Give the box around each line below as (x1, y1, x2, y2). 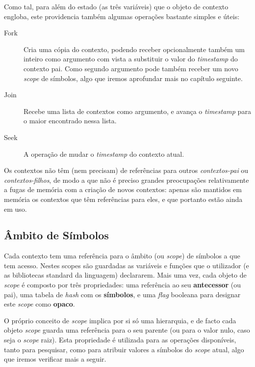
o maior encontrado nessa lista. (24, 115, 117, 126)
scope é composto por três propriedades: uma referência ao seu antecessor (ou (4, 280, 241, 290)
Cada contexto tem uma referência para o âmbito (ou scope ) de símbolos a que (4, 251, 240, 261)
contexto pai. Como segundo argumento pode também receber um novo (24, 63, 238, 73)
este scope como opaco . (4, 299, 75, 309)
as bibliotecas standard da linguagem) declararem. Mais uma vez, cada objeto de (4, 270, 247, 280)
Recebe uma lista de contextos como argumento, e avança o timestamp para (24, 106, 251, 116)
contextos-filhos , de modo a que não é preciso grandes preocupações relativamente (4, 174, 249, 185)
